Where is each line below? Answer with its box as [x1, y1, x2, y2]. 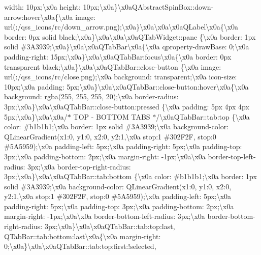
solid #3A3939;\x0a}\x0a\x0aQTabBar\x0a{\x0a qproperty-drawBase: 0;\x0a [4, 41, 249, 52]
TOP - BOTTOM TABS [73, 111, 150, 122]
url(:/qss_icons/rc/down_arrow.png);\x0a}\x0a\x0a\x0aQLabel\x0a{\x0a [4, 21, 239, 32]
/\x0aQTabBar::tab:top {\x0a [156, 111, 250, 122]
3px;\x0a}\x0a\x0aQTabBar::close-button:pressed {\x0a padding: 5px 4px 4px [4, 101, 249, 111]
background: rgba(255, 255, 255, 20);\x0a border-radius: [4, 91, 179, 102]
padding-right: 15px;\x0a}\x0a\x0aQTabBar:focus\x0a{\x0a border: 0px [4, 51, 232, 62]
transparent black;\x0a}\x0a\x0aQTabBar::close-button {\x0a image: [4, 61, 221, 72]
